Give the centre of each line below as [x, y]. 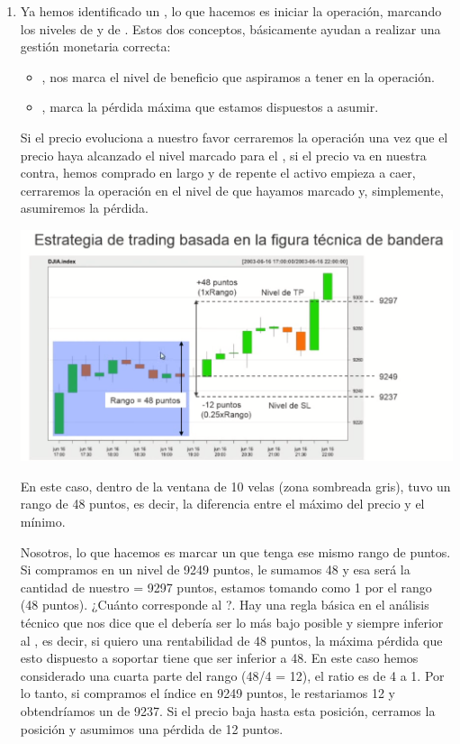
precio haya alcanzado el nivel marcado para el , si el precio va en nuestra [223, 155]
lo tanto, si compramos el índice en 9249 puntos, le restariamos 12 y [207, 693]
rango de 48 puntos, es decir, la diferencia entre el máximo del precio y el [222, 504]
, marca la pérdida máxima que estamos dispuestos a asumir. [210, 107]
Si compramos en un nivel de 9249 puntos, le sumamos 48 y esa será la [215, 569]
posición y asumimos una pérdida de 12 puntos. [152, 728]
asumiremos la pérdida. [84, 208]
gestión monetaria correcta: [95, 46]
